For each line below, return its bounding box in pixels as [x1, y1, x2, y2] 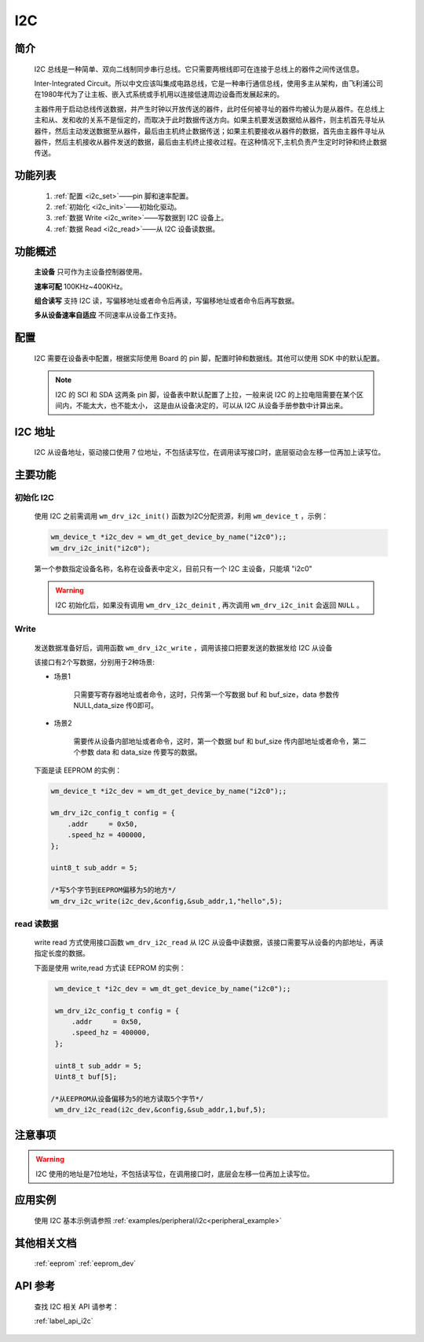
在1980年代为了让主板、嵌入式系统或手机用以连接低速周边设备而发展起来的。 [34, 90, 284, 99]
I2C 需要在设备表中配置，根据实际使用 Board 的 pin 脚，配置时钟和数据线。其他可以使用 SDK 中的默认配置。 [34, 353, 384, 363]
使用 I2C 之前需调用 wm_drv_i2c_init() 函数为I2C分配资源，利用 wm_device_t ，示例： [34, 511, 329, 521]
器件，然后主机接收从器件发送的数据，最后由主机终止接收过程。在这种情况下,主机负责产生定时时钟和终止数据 [34, 137, 388, 146]
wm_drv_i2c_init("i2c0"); [50, 544, 151, 552]
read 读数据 [14, 918, 59, 929]
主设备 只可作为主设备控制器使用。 [34, 267, 147, 277]
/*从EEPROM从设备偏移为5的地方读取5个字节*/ [50, 1094, 204, 1103]
